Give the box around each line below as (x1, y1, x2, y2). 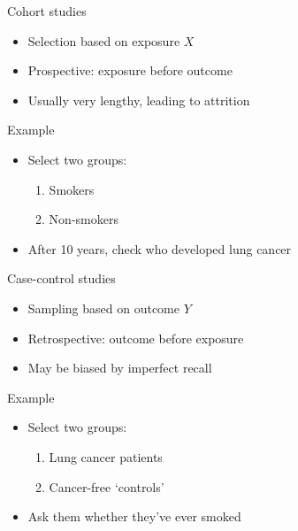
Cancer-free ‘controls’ (49, 477, 164, 496)
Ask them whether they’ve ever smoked (27, 507, 241, 526)
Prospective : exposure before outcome (27, 61, 233, 80)
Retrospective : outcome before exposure (27, 328, 244, 347)
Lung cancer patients (49, 447, 163, 466)
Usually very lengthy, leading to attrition (27, 90, 250, 109)
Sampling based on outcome (27, 298, 180, 317)
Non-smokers (49, 210, 118, 228)
